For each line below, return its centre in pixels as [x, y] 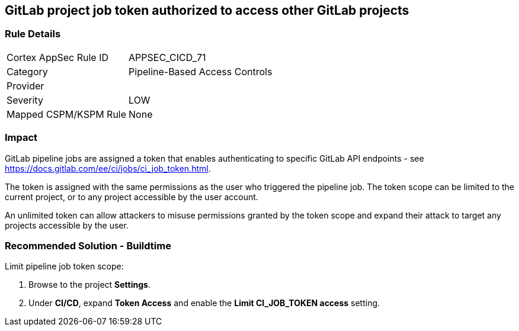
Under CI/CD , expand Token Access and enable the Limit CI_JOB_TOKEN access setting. [204, 303]
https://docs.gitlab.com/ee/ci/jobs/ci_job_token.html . [108, 168]
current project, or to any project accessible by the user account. [132, 197]
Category [27, 71]
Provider [25, 86]
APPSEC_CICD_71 [167, 57]
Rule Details [33, 34]
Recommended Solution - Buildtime [88, 245]
